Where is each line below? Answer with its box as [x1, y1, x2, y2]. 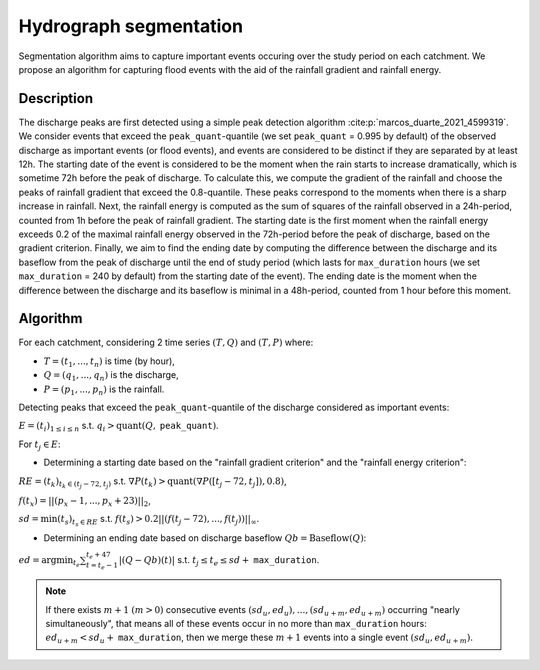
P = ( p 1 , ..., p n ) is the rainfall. [43, 383, 165, 397]
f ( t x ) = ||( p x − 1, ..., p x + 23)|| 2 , [18, 494, 152, 509]
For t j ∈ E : [18, 438, 61, 452]
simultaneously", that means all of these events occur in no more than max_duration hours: [45, 618, 427, 630]
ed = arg [18, 554, 57, 565]
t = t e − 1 [85, 560, 119, 571]
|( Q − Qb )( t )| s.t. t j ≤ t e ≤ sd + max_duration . [118, 553, 320, 568]
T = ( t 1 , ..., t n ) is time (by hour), [43, 355, 175, 369]
